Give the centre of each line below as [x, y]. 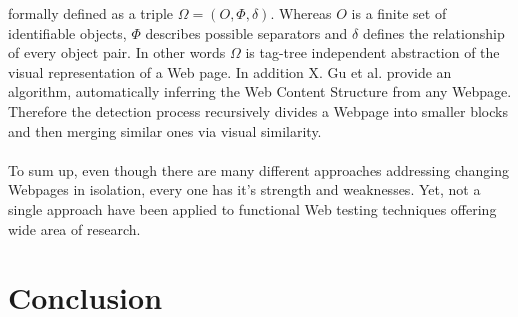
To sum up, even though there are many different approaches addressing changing [259, 169]
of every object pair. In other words [117, 52]
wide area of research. [74, 228]
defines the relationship [433, 32]
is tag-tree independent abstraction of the [372, 52]
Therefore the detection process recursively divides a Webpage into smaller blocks [258, 110]
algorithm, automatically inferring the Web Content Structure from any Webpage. [260, 91]
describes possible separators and [246, 32]
